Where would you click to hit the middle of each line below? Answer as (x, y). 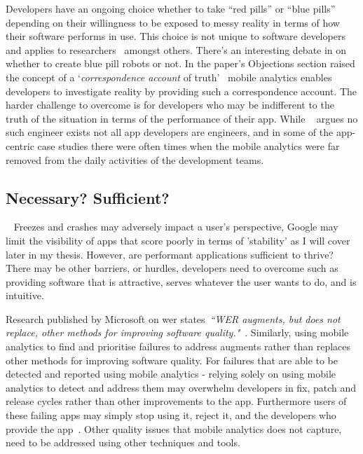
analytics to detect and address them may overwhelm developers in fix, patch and (181, 387)
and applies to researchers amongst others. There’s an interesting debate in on (176, 49)
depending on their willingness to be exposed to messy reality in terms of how (173, 22)
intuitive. (25, 295)
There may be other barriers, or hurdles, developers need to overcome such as (172, 268)
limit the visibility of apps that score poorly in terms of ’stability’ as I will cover (178, 240)
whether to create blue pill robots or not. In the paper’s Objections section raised (180, 63)
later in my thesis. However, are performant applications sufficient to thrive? (170, 254)
